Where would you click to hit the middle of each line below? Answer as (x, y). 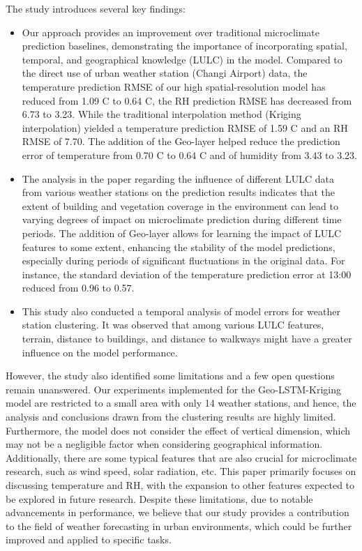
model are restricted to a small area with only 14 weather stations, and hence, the (181, 403)
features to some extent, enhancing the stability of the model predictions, (179, 247)
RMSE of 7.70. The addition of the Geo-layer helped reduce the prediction (181, 141)
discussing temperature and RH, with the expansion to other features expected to (180, 485)
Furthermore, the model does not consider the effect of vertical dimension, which (178, 430)
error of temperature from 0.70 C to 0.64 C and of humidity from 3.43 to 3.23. (189, 154)
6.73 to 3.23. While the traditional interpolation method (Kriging (161, 114)
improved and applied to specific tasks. (89, 539)
